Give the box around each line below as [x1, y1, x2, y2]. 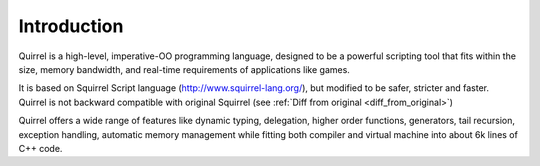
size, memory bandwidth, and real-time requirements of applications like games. [18, 63, 350, 75]
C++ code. [18, 142, 63, 154]
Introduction [18, 15, 124, 37]
